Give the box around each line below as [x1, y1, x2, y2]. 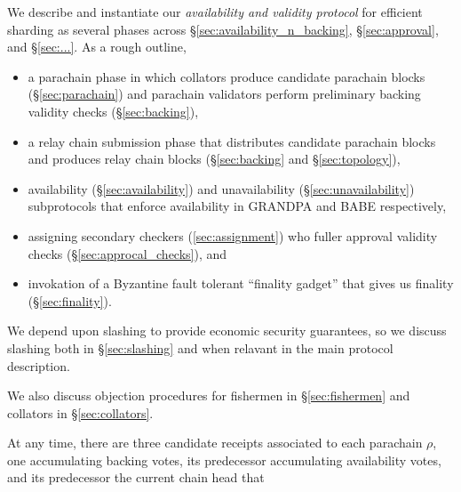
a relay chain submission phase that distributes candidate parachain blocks [28, 132, 436, 150]
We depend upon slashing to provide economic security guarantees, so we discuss [7, 321, 447, 340]
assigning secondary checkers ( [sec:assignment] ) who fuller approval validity [28, 226, 438, 245]
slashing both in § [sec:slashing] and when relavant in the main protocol [7, 338, 393, 357]
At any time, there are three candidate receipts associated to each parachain [7, 433, 423, 452]
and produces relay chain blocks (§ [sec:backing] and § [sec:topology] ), [28, 149, 401, 168]
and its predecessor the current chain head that [7, 468, 265, 487]
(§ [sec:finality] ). [28, 291, 112, 310]
